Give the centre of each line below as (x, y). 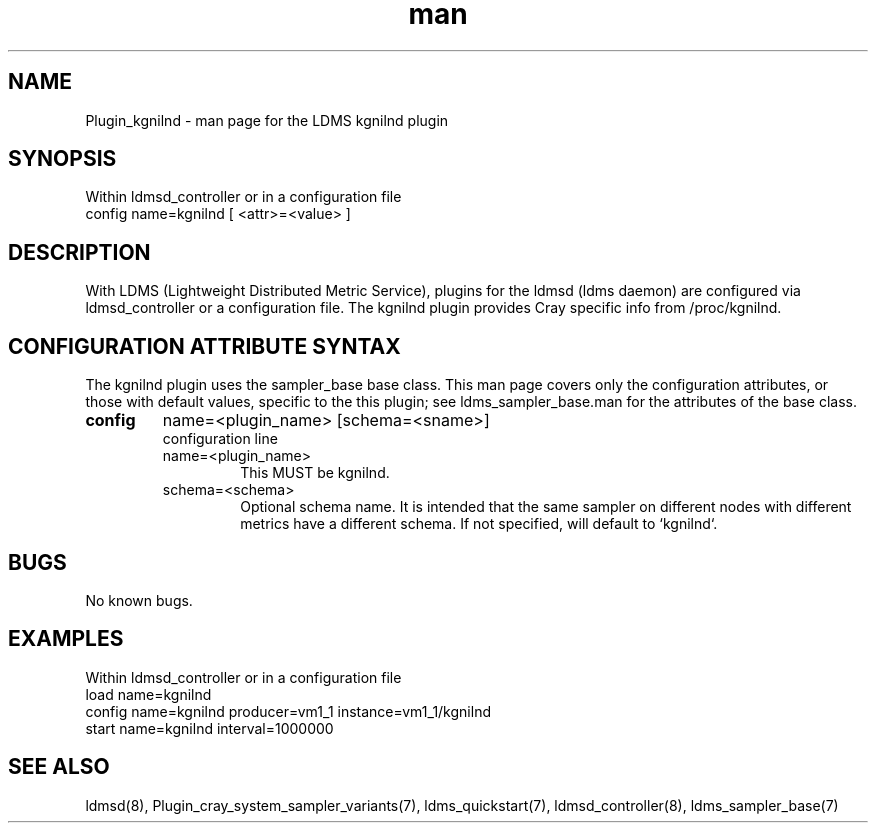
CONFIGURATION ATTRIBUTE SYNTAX (204, 346)
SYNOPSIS (62, 159)
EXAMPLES (66, 639)
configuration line (220, 439)
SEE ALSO (59, 767)
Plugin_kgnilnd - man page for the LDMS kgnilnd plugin (267, 120)
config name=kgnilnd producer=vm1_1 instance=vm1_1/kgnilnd (288, 711)
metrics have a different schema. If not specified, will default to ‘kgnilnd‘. (479, 524)
